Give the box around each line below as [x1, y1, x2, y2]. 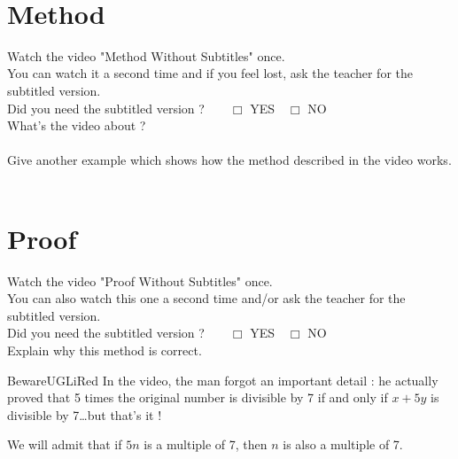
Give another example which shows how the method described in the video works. [7, 151, 452, 169]
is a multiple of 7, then [144, 435, 268, 454]
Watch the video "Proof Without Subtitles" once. [7, 271, 273, 290]
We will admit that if [7, 435, 122, 454]
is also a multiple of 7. [283, 435, 403, 454]
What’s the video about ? [7, 116, 146, 135]
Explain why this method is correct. [7, 340, 202, 359]
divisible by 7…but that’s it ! [7, 405, 162, 424]
